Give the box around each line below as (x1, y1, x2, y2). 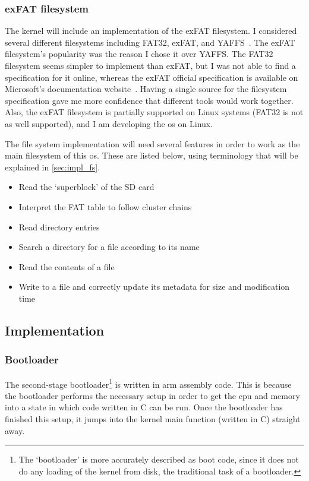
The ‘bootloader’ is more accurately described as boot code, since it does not (18, 453, 299, 466)
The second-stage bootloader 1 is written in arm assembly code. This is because (5, 376, 292, 390)
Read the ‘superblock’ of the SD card (18, 181, 154, 193)
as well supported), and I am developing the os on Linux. (5, 117, 213, 129)
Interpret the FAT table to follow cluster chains (18, 200, 192, 213)
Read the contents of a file (18, 260, 115, 273)
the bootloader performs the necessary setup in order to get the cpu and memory (5, 389, 300, 401)
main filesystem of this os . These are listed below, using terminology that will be (5, 149, 298, 162)
